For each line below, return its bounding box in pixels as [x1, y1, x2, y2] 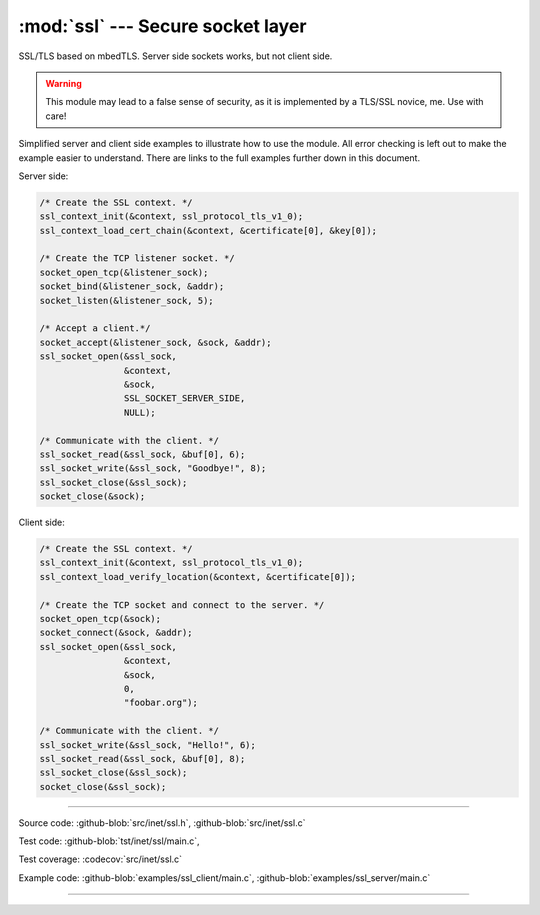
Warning [45, 77, 82, 89]
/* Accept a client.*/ [39, 323, 151, 334]
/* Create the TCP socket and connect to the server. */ [39, 599, 325, 610]
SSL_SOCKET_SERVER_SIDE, [123, 393, 246, 404]
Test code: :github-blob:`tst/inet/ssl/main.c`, [18, 835, 200, 847]
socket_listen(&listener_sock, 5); [39, 295, 214, 306]
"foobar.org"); [123, 697, 199, 709]
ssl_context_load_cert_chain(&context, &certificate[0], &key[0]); [39, 225, 378, 236]
